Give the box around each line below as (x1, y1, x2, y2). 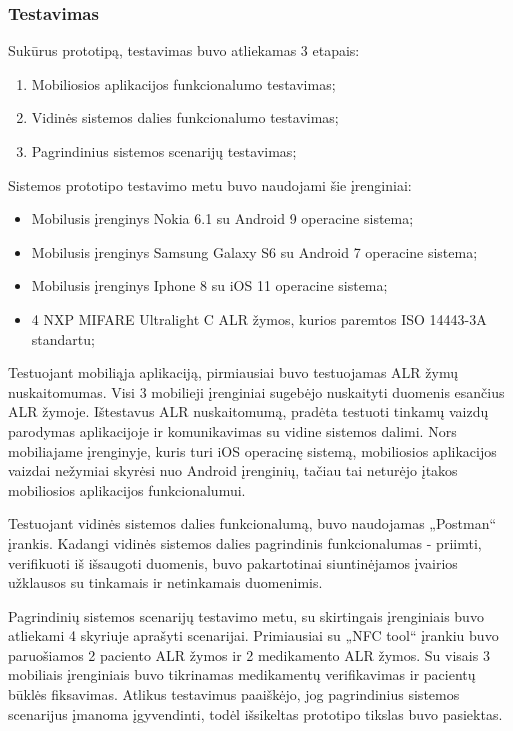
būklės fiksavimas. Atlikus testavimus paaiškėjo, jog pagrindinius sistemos (8, 684, 460, 705)
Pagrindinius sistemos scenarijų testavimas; (31, 141, 297, 161)
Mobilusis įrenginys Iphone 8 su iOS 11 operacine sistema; (31, 275, 388, 296)
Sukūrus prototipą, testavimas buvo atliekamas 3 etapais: (8, 40, 360, 61)
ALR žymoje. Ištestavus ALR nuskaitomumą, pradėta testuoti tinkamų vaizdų (8, 401, 489, 422)
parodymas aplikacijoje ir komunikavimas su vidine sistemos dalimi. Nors (8, 420, 457, 441)
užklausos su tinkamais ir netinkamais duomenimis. (8, 572, 323, 593)
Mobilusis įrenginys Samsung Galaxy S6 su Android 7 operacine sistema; (31, 241, 478, 262)
